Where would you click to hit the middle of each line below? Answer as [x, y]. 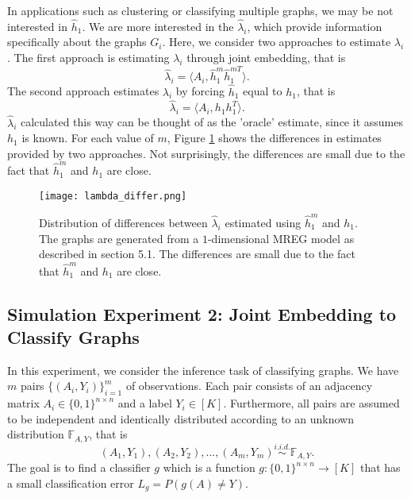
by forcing [200, 91]
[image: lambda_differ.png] [113, 196]
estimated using [263, 223]
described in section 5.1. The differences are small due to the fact [197, 254]
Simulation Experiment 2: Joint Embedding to [202, 313]
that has [380, 467]
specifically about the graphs [77, 42]
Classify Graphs [73, 336]
